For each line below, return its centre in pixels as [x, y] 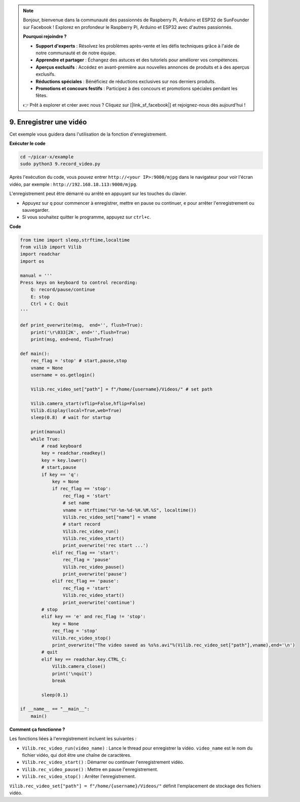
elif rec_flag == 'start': [85, 553]
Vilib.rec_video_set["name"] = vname [109, 517]
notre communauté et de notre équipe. [76, 53]
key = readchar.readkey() [73, 453]
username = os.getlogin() [63, 375]
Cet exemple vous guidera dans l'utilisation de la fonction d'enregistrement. [88, 134]
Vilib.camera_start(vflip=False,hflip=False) [88, 403]
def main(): [35, 354]
